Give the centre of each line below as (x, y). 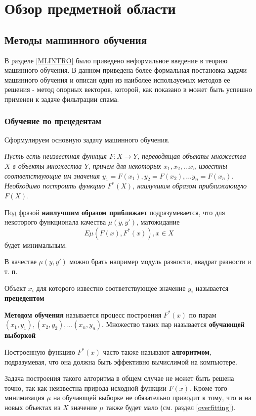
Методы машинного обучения (76, 39)
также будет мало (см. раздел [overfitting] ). (171, 407)
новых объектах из (33, 407)
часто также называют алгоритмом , (157, 352)
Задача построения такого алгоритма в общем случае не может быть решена (119, 378)
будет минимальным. (36, 245)
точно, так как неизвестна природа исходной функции (85, 388)
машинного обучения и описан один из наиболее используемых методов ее (117, 79)
